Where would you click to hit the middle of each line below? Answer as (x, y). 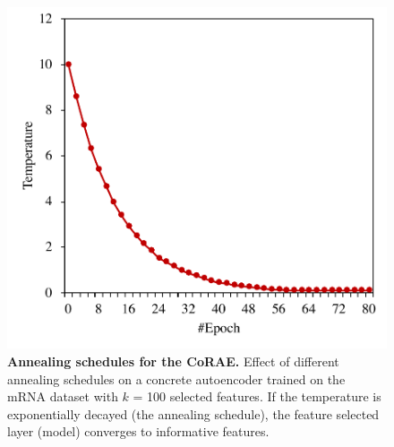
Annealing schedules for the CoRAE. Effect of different (173, 361)
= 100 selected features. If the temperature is (257, 396)
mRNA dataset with (63, 396)
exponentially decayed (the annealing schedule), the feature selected (193, 413)
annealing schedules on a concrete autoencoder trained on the (176, 378)
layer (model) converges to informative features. (138, 431)
